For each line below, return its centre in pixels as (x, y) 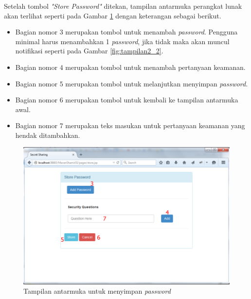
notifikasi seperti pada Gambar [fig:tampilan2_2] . (89, 51)
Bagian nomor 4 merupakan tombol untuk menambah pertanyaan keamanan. (130, 67)
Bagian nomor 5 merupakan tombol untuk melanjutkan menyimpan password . (132, 83)
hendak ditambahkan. (48, 135)
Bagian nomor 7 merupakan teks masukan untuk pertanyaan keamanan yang (130, 125)
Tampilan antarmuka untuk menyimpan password (97, 291)
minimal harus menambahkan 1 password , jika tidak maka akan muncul (122, 41)
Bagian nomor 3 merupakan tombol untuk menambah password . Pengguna (126, 32)
